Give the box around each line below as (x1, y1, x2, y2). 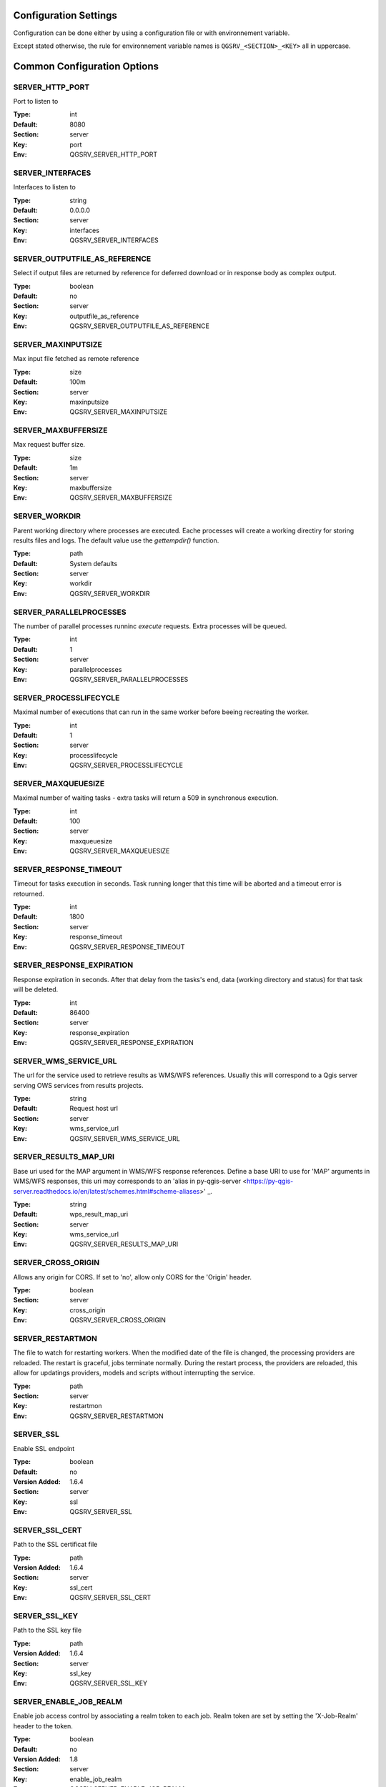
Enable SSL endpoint (13, 1444, 75, 1452)
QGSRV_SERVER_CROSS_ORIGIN (69, 1316, 166, 1325)
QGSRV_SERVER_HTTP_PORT (69, 150, 157, 159)
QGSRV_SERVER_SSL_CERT (69, 1593, 152, 1602)
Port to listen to (13, 97, 59, 106)
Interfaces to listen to (13, 183, 76, 192)
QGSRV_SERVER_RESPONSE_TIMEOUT (69, 942, 185, 951)
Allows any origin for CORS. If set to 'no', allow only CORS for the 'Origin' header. (13, 1272, 252, 1281)
